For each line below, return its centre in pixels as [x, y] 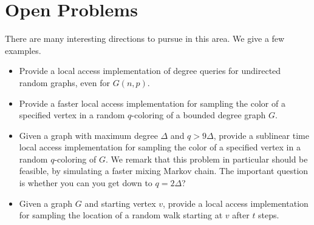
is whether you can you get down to [86, 183]
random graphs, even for [64, 82]
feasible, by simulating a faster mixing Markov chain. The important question [164, 171]
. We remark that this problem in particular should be [207, 159]
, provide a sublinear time [261, 135]
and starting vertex [120, 203]
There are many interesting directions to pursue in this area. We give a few [145, 39]
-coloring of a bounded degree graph [199, 115]
